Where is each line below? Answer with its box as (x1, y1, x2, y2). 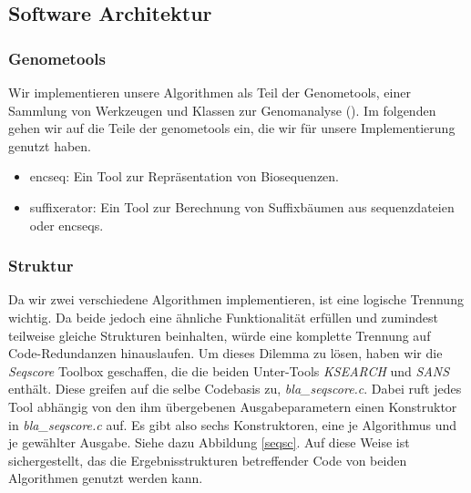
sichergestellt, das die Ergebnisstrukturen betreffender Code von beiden (8, 450, 407, 469)
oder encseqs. (29, 215, 104, 234)
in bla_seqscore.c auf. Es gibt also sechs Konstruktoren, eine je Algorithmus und (8, 415, 457, 434)
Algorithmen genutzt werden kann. (8, 468, 203, 488)
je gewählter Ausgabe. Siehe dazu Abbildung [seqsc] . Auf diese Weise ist (8, 433, 410, 452)
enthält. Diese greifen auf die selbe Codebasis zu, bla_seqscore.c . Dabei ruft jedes (8, 379, 462, 398)
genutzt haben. (8, 136, 92, 155)
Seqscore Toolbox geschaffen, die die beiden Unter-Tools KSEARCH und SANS (8, 361, 450, 380)
